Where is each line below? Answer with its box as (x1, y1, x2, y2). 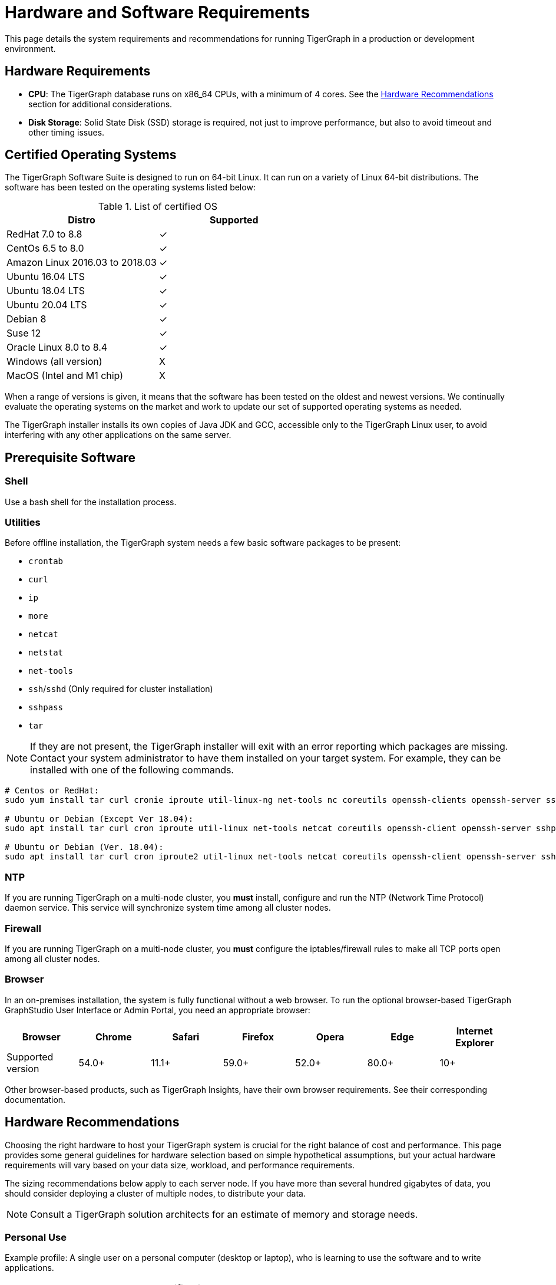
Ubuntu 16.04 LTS (6, 271, 85, 283)
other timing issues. (28, 127, 105, 137)
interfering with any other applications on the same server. (5, 430, 231, 440)
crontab (28, 556, 64, 566)
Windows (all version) (6, 355, 102, 368)
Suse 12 (6, 327, 41, 340)
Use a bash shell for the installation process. (5, 496, 177, 507)
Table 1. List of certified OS (98, 200, 218, 213)
